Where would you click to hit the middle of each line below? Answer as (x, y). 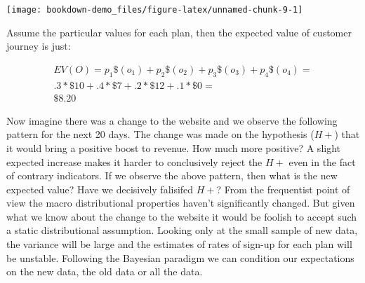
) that (347, 134)
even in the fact (322, 161)
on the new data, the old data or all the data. (105, 271)
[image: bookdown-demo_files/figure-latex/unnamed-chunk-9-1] (155, 10)
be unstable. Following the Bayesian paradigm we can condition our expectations (180, 257)
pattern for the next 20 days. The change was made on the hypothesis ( (160, 134)
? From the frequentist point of (283, 189)
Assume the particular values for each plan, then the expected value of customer (179, 32)
